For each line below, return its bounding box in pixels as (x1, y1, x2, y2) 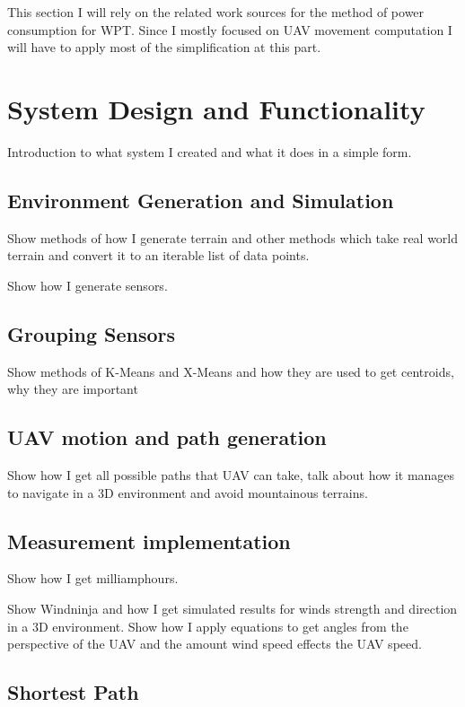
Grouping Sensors (7, 319, 176, 347)
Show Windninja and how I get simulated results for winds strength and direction (7, 599, 458, 618)
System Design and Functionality (7, 90, 426, 127)
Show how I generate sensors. (7, 275, 168, 294)
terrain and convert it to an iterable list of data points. (7, 246, 310, 265)
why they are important (7, 380, 138, 398)
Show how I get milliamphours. (7, 569, 179, 588)
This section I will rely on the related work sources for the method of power (7, 3, 425, 21)
